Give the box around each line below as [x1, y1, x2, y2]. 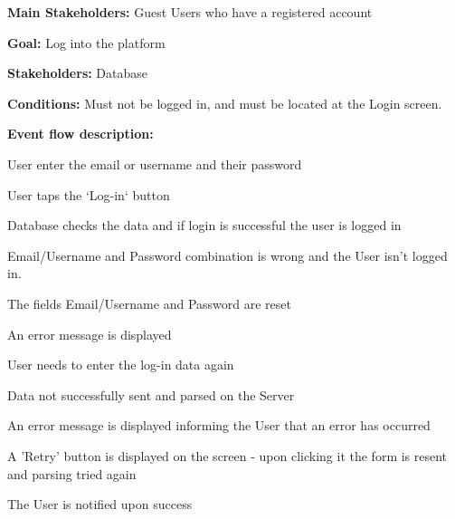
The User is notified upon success [7, 495, 193, 514]
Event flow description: [7, 124, 154, 143]
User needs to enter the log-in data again [7, 355, 234, 374]
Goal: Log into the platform [7, 33, 166, 52]
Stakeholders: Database [7, 63, 148, 82]
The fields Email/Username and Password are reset [7, 293, 291, 312]
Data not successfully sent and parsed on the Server [7, 385, 295, 404]
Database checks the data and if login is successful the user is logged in [7, 216, 402, 235]
